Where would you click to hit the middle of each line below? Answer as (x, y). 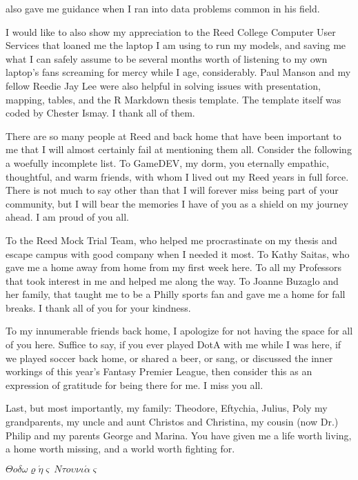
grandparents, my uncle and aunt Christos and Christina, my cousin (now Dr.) (172, 422)
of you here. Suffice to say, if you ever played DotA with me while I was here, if (173, 344)
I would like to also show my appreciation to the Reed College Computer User (171, 31)
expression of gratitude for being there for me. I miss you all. (135, 384)
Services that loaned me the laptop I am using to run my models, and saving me (176, 45)
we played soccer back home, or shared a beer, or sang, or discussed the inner (169, 358)
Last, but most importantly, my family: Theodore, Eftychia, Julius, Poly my (167, 408)
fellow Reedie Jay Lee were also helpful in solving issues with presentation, (163, 85)
